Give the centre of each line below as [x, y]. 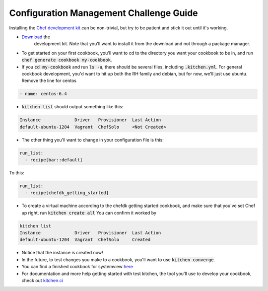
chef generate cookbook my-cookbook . [67, 60]
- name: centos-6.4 [43, 94]
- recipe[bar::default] [54, 160]
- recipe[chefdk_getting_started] [67, 193]
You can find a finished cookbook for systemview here [77, 267]
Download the [36, 37]
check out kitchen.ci [42, 281]
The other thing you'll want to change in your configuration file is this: [93, 140]
